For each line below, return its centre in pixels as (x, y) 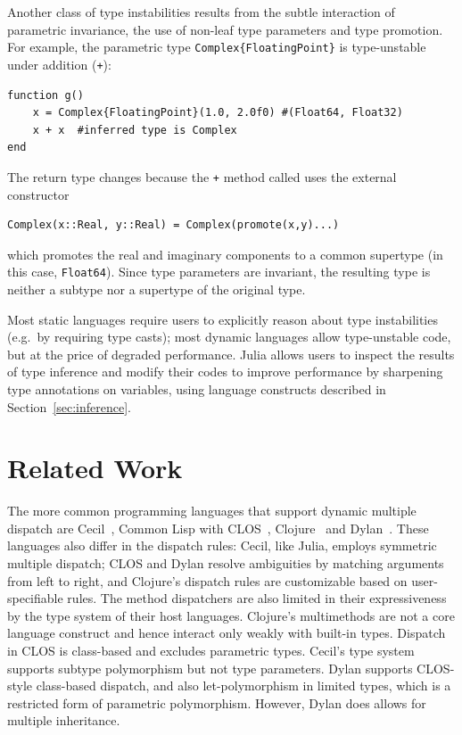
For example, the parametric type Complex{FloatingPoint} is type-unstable (217, 47)
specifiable (35, 598)
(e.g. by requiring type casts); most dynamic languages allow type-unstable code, (229, 337)
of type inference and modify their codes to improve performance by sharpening (225, 372)
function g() (45, 95)
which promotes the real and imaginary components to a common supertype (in (225, 254)
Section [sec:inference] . (69, 406)
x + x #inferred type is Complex (135, 130)
